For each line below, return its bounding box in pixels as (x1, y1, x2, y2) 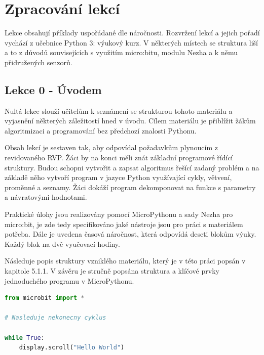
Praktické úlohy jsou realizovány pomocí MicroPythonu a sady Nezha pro (5, 209, 233, 219)
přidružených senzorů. (5, 57, 72, 67)
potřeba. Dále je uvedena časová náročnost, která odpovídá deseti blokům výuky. (5, 229, 256, 239)
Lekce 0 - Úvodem (5, 81, 102, 97)
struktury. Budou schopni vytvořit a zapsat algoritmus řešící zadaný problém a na (5, 162, 259, 172)
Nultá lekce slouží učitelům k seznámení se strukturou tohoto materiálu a (5, 105, 233, 116)
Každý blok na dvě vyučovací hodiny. (5, 238, 120, 249)
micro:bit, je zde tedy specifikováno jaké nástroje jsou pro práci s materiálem (5, 218, 243, 229)
